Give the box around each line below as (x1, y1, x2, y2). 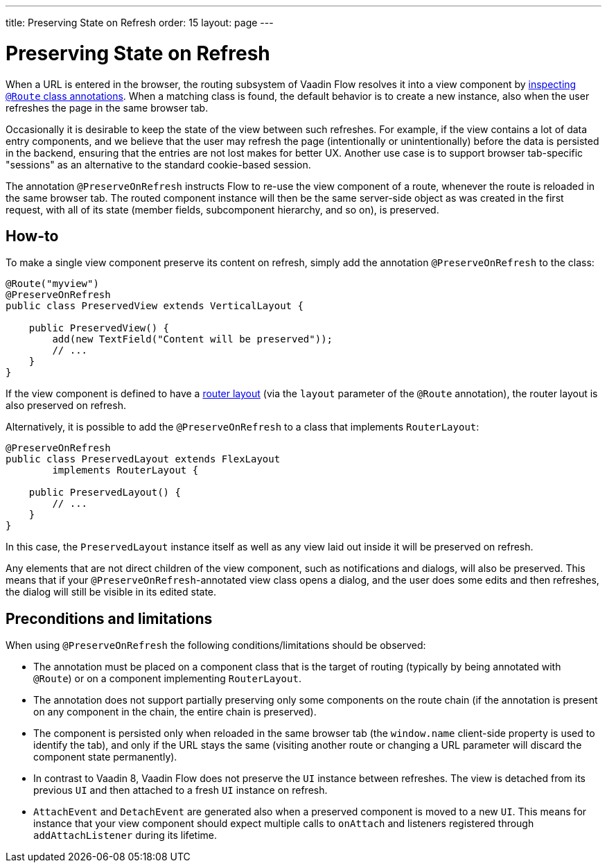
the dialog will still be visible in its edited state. (6, 586, 217, 598)
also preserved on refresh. (6, 399, 126, 412)
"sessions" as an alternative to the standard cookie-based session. (6, 158, 311, 171)
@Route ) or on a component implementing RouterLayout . (33, 672, 301, 685)
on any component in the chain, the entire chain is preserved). (33, 706, 317, 718)
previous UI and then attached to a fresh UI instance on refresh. (33, 784, 328, 797)
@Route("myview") (6, 278, 99, 290)
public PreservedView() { (28, 322, 170, 334)
